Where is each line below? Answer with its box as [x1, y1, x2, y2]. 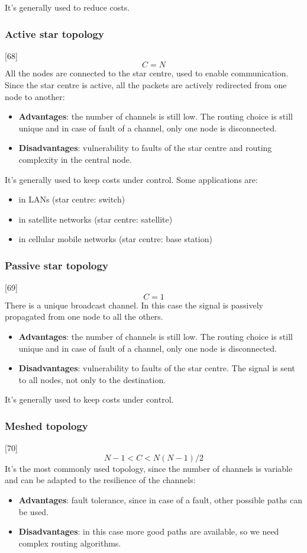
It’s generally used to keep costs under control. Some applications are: [5, 173, 258, 185]
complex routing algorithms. [18, 536, 121, 549]
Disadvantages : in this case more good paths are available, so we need [18, 525, 279, 538]
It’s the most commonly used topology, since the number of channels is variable [5, 462, 293, 474]
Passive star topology [5, 258, 108, 272]
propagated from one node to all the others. [5, 310, 163, 323]
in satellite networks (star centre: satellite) [18, 213, 173, 225]
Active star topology [5, 26, 104, 41]
